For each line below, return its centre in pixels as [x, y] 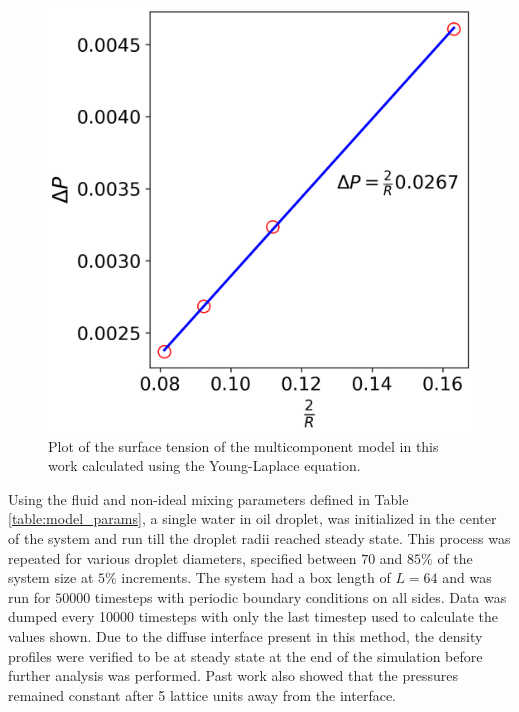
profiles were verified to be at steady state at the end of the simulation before [245, 655]
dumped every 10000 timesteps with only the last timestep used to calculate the [253, 616]
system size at [51, 577]
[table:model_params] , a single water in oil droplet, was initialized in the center [252, 518]
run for [29, 596]
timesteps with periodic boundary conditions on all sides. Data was [300, 596]
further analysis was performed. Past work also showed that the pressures [233, 675]
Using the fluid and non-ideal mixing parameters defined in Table [208, 498]
